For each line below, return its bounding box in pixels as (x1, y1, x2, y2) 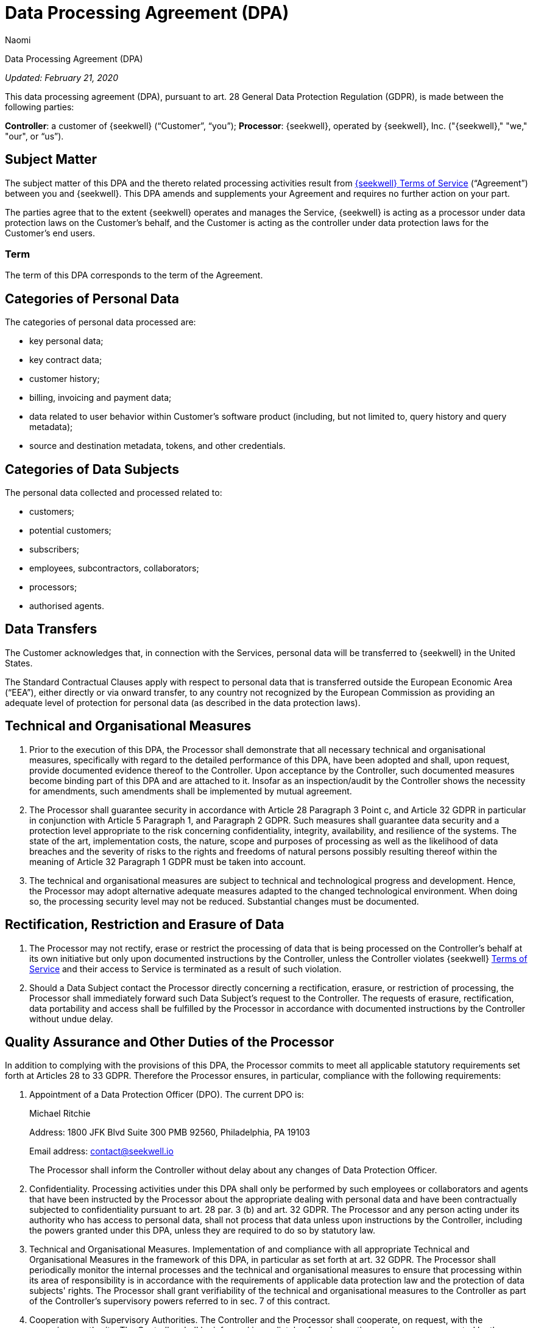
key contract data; (29, 355, 102, 366)
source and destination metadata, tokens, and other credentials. (29, 440, 286, 451)
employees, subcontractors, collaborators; (29, 563, 199, 574)
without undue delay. (29, 1013, 113, 1024)
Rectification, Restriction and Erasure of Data (5, 917, 284, 933)
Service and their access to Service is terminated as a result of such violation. (29, 963, 342, 974)
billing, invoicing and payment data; (29, 392, 172, 403)
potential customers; (29, 525, 111, 536)
